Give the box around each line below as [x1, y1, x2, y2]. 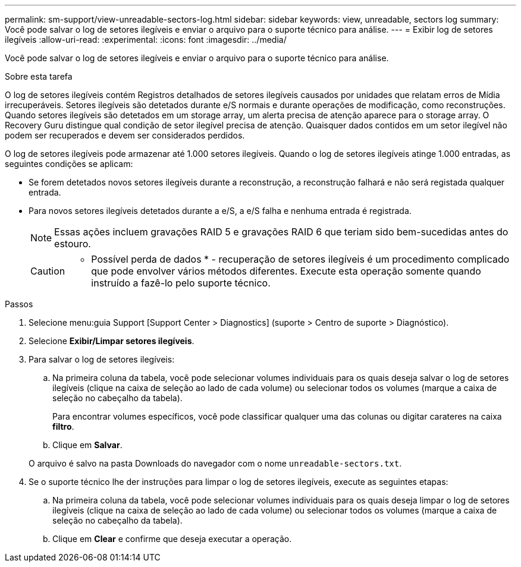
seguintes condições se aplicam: [5, 159, 133, 169]
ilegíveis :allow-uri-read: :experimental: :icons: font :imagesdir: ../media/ [5, 34, 287, 45]
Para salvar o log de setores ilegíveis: [29, 354, 175, 364]
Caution [30, 265, 65, 277]
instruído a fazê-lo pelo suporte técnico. [91, 277, 271, 289]
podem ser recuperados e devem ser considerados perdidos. [5, 130, 245, 140]
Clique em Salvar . [52, 440, 123, 450]
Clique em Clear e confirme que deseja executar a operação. [52, 534, 292, 544]
